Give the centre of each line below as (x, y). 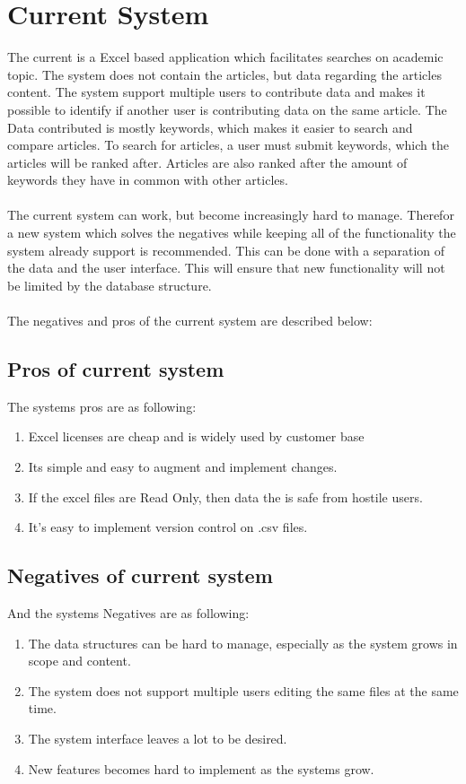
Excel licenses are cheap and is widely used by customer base (196, 436)
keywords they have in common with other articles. (148, 180)
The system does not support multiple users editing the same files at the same (243, 690)
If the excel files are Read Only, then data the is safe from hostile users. (225, 497)
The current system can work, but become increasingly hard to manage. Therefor (231, 215)
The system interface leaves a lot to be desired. (158, 738)
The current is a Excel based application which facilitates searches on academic (225, 57)
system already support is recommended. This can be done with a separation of (226, 250)
